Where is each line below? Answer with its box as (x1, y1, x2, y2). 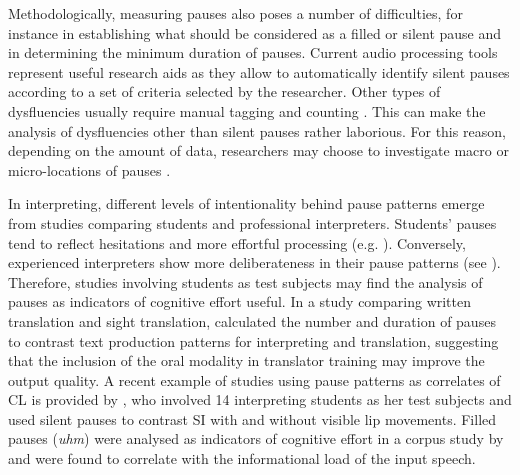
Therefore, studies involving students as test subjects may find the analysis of (8, 271, 483, 292)
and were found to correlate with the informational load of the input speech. (8, 448, 476, 469)
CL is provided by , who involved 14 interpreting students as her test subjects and (8, 389, 512, 410)
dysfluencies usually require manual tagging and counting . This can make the (8, 100, 486, 121)
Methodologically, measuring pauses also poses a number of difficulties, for (8, 3, 463, 23)
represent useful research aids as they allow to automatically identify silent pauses (8, 61, 510, 82)
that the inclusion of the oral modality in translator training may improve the (8, 350, 485, 371)
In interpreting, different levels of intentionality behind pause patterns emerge (8, 193, 485, 214)
